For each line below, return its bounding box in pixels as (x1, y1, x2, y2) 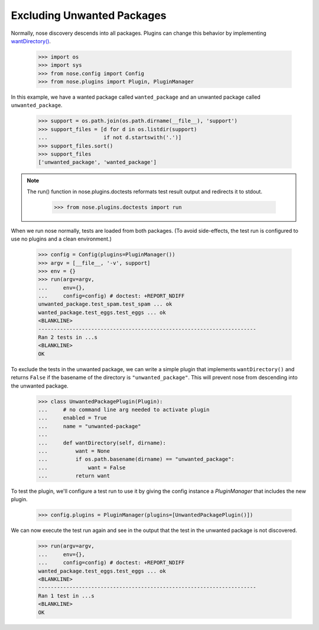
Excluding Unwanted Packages (11, 9, 167, 22)
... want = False (38, 464, 126, 471)
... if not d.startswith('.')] (38, 134, 182, 141)
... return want (38, 473, 110, 479)
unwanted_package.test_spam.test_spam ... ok (38, 301, 172, 307)
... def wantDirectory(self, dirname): (38, 439, 167, 446)
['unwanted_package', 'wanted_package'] (38, 159, 157, 165)
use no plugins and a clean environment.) (11, 235, 112, 242)
